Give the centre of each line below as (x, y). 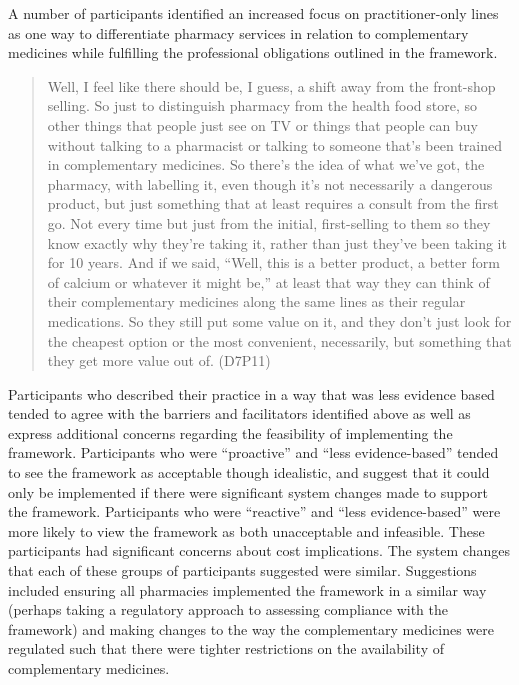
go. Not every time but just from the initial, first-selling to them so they (269, 222)
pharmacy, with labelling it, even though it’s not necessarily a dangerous (270, 183)
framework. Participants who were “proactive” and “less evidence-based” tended (253, 452)
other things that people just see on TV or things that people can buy (262, 124)
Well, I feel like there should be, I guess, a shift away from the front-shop (271, 85)
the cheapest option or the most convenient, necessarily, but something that (279, 340)
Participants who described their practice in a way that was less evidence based (251, 393)
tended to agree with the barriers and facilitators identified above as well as (239, 413)
